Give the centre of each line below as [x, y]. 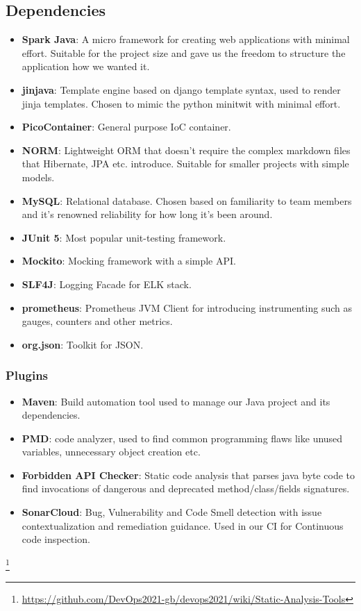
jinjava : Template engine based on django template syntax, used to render [181, 89]
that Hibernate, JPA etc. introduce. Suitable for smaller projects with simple [185, 164]
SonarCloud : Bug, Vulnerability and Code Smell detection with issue [172, 512]
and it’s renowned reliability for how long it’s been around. [147, 214]
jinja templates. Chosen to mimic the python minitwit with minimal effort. [181, 103]
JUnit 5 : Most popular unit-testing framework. [124, 237]
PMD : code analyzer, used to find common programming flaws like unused [182, 438]
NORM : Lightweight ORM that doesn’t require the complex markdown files [186, 150]
